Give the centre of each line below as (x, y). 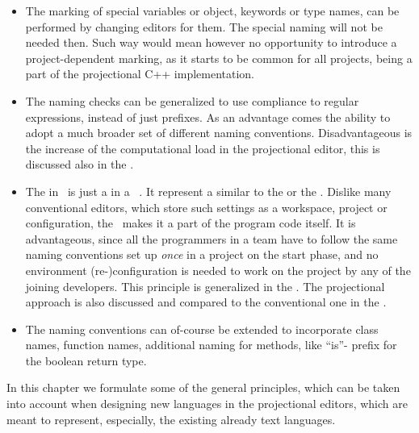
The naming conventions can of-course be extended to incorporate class (202, 329)
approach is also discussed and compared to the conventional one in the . (206, 302)
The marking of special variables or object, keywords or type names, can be (212, 10)
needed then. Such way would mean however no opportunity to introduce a (211, 42)
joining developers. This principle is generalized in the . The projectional (205, 286)
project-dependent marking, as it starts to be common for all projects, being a (219, 58)
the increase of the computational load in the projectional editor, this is (203, 148)
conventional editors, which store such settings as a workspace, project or (206, 207)
